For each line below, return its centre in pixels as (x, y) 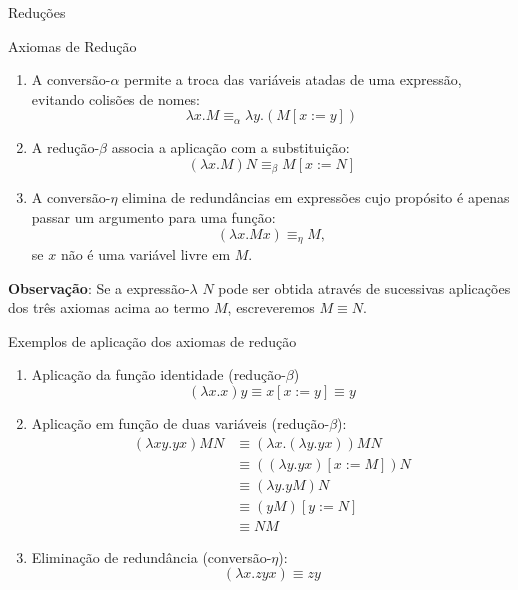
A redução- (65, 147)
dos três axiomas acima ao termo (109, 307)
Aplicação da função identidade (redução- (158, 374)
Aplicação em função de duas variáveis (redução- (180, 423)
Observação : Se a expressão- (99, 287)
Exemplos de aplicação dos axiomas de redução (152, 340)
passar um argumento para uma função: (153, 217)
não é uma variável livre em (145, 254)
